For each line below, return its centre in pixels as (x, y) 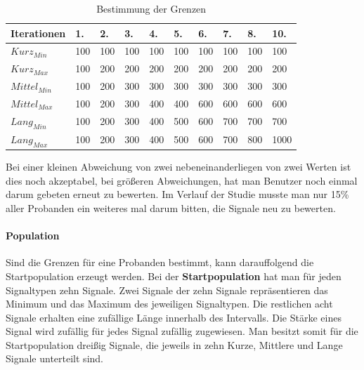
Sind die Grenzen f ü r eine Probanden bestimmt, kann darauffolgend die (160, 262)
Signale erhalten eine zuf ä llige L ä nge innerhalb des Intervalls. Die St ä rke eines (174, 317)
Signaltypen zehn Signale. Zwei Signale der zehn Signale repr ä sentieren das (167, 290)
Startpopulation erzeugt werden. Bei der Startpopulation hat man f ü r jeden (174, 276)
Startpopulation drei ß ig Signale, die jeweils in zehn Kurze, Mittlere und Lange (174, 344)
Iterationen (38, 33)
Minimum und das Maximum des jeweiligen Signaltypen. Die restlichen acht (169, 304)
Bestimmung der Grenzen (151, 8)
